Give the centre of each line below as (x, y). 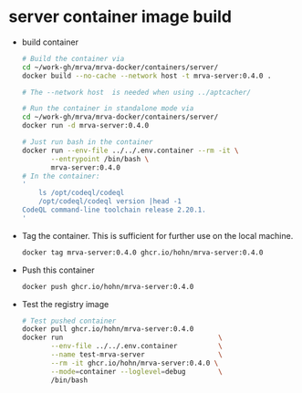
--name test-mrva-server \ (136, 355)
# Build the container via (73, 58)
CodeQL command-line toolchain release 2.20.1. (114, 210)
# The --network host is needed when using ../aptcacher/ (136, 92)
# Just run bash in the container (87, 142)
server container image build (120, 17)
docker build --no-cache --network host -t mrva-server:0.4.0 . (146, 76)
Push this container (58, 270)
